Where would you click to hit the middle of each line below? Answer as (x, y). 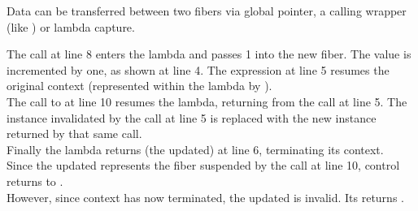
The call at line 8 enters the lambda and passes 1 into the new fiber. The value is (209, 54)
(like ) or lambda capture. (71, 26)
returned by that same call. (74, 133)
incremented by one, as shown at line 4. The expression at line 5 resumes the (198, 69)
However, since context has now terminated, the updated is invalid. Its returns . (205, 197)
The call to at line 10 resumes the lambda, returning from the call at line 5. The (207, 101)
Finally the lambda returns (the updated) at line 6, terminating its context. (195, 149)
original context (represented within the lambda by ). (139, 86)
